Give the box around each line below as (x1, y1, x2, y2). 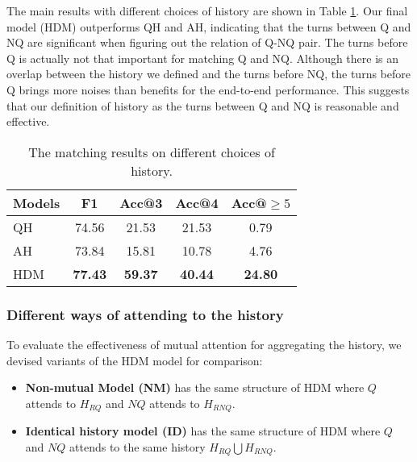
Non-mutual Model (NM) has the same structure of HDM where (25, 379, 365, 396)
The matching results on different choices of (28, 142, 275, 161)
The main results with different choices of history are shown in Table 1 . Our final (6, 2, 408, 19)
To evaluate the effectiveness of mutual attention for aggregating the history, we (6, 335, 402, 352)
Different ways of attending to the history (6, 304, 284, 324)
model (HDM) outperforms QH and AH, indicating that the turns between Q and (6, 18, 411, 35)
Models (13, 193, 60, 212)
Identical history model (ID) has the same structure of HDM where (25, 422, 381, 439)
